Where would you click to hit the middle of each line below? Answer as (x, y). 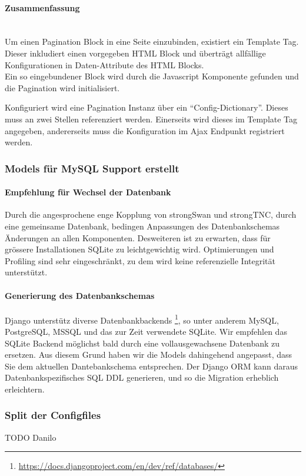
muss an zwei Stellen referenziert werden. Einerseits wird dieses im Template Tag (151, 119)
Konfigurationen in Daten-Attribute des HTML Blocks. (104, 64)
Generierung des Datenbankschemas (80, 295)
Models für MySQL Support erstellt (92, 168)
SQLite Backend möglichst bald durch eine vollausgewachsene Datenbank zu (142, 343)
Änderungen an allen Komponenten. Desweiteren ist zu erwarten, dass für (138, 237)
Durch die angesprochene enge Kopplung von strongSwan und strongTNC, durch (151, 214)
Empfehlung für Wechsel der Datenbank (88, 192)
